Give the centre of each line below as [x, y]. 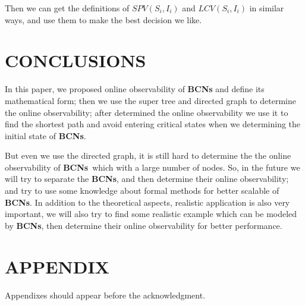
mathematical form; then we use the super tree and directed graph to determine [150, 100]
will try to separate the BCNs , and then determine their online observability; [147, 179]
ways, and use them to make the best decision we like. [103, 19]
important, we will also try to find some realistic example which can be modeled [151, 214]
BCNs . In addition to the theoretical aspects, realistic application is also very [147, 202]
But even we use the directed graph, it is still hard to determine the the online [148, 155]
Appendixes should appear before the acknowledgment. [105, 295]
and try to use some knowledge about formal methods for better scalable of [142, 191]
